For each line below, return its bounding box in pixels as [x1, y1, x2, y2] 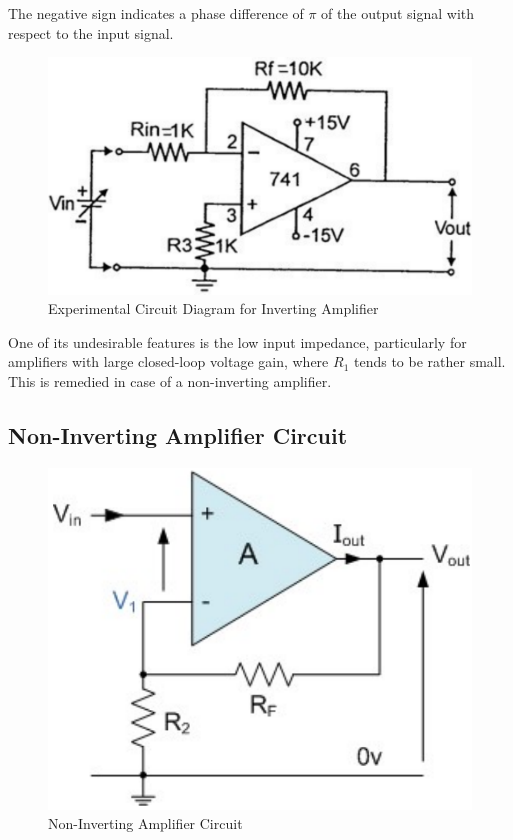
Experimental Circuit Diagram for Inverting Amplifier [48, 298, 379, 319]
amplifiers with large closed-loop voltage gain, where [8, 351, 329, 372]
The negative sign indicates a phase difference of [8, 3, 304, 23]
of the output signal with [321, 3, 475, 23]
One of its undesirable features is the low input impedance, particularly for [8, 331, 467, 352]
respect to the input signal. [8, 22, 174, 43]
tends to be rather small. [353, 351, 506, 372]
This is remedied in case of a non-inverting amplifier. [8, 371, 332, 392]
